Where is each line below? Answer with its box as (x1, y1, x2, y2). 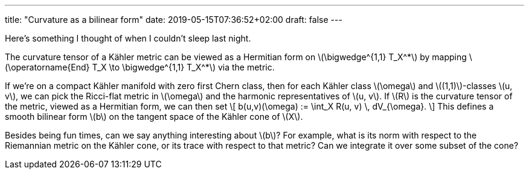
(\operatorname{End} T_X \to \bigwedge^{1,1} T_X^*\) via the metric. (5, 62, 275, 72)
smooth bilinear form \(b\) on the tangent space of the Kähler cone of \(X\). (5, 111, 303, 122)
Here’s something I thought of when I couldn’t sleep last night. (5, 33, 251, 43)
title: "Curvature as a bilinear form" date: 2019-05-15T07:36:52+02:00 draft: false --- (5, 14, 342, 25)
